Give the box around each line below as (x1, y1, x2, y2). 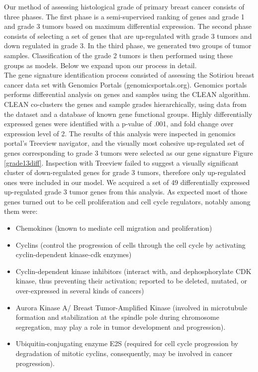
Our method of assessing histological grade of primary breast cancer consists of (4, 1, 245, 11)
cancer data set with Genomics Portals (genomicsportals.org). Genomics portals (4, 79, 247, 90)
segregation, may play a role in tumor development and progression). (15, 321, 226, 332)
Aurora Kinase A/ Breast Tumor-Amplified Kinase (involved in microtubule (15, 302, 248, 312)
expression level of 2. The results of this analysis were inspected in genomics (4, 128, 236, 138)
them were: (4, 206, 38, 216)
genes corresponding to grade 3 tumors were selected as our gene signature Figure (4, 147, 253, 158)
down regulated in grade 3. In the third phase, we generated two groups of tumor (4, 40, 252, 51)
